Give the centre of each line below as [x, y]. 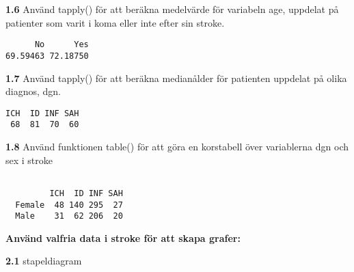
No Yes [62, 45]
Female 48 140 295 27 [69, 205]
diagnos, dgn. [33, 91]
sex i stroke [29, 160]
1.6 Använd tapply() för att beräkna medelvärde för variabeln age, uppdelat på [172, 9]
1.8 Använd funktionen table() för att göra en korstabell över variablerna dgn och [177, 146]
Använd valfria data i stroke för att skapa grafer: [123, 237]
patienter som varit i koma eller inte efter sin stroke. [115, 22]
